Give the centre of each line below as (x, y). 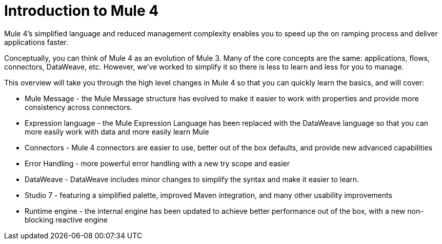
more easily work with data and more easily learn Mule (117, 131)
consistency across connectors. (78, 107)
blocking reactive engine (66, 219)
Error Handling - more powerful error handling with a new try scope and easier (157, 163)
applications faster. (36, 42)
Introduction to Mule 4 (82, 11)
